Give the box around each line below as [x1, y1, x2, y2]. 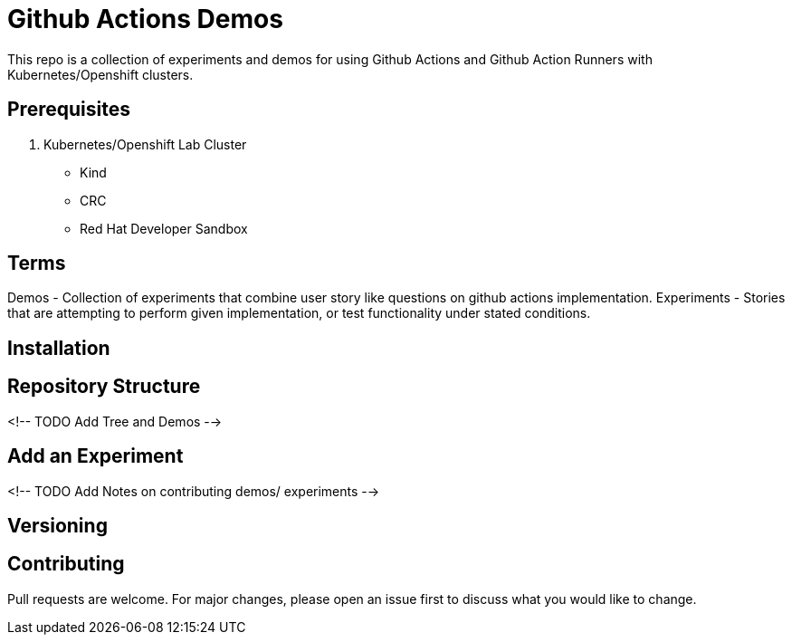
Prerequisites [7, 98, 130, 121]
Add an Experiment [7, 445, 184, 468]
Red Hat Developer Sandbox [80, 220, 248, 236]
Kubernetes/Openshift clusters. [7, 66, 194, 82]
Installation [7, 336, 110, 359]
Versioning [7, 513, 108, 537]
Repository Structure [7, 375, 201, 398]
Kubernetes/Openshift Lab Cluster [43, 136, 247, 152]
